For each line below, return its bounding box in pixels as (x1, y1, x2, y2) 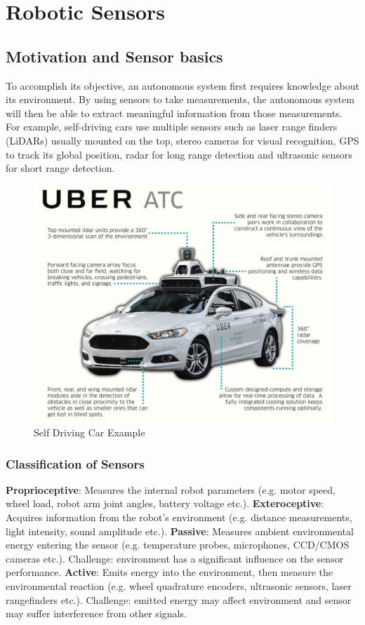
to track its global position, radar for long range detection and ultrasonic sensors (6, 147, 352, 161)
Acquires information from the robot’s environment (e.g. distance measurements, (6, 510, 352, 525)
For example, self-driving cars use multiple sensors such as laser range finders (6, 119, 338, 134)
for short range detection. (6, 161, 115, 175)
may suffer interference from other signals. (6, 606, 187, 621)
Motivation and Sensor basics (6, 45, 223, 67)
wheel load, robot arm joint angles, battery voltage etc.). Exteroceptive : (6, 496, 324, 511)
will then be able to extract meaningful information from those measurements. (6, 105, 343, 120)
